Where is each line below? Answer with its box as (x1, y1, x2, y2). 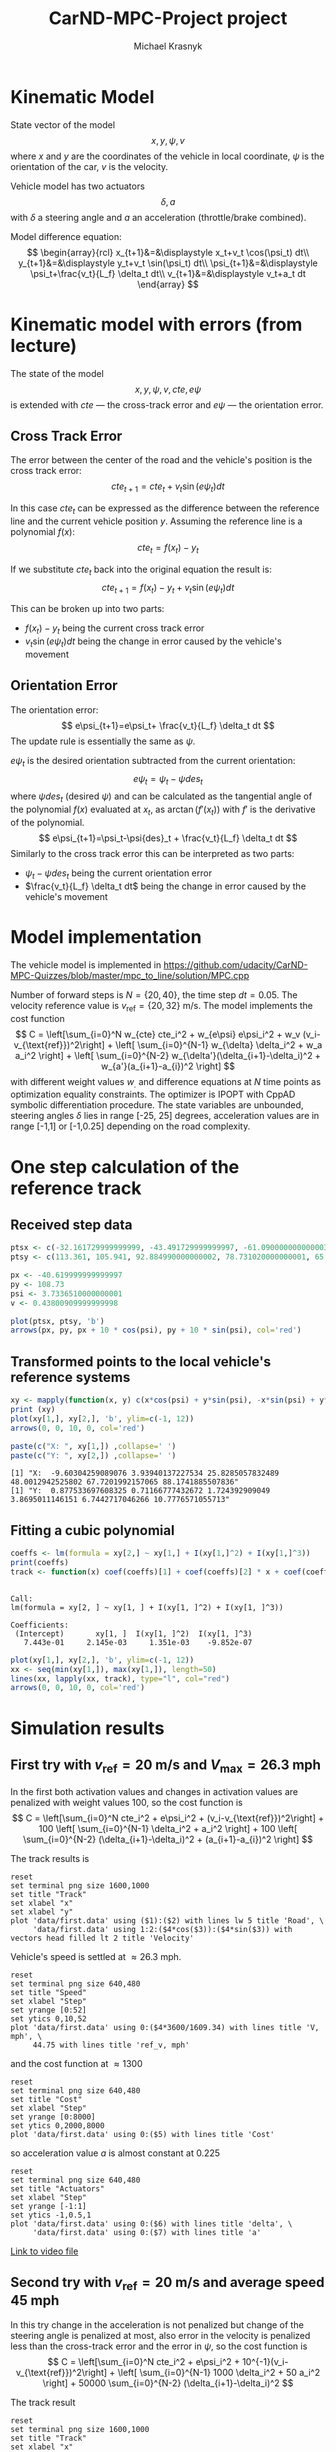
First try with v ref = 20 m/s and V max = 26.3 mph (10, 1756, 322, 1776)
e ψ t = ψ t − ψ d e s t (133, 772, 203, 787)
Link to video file (10, 2245, 79, 2257)
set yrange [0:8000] (10, 2112, 97, 2122)
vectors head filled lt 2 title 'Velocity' (10, 1933, 195, 1943)
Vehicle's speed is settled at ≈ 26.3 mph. (10, 1950, 182, 1962)
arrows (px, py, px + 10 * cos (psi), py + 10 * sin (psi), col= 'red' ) (10, 1325, 302, 1336)
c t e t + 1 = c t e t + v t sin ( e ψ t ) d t (111, 480, 225, 495)
